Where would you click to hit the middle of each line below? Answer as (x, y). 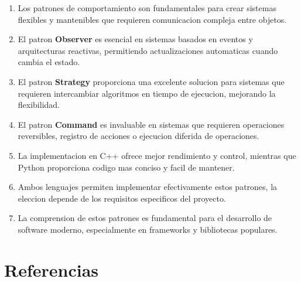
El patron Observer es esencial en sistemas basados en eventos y (135, 39)
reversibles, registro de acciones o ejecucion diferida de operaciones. (138, 136)
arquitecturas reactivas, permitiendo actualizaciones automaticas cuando (148, 50)
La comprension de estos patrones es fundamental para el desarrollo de (145, 218)
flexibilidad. (39, 105)
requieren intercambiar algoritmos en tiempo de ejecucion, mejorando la (147, 93)
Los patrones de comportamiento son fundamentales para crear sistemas (147, 8)
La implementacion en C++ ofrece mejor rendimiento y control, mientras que (157, 155)
